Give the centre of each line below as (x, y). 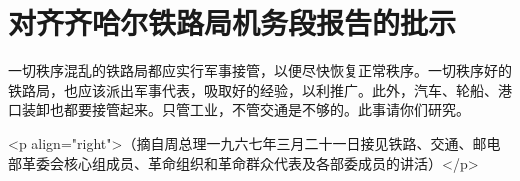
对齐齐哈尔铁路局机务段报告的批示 (232, 22)
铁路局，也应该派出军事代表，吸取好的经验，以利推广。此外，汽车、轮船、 (253, 89)
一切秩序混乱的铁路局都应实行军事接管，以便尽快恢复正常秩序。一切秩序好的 (260, 70)
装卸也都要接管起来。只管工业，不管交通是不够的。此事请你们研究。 (245, 109)
